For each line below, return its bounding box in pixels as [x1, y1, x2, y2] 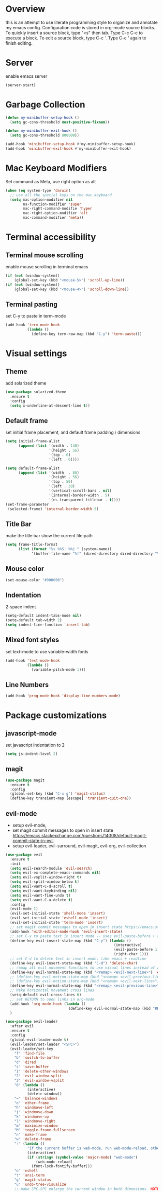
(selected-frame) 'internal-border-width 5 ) [7, 507, 99, 511]
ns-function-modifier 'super [23, 202, 82, 207]
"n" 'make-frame [14, 1132, 47, 1137]
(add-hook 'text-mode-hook [5, 658, 60, 663]
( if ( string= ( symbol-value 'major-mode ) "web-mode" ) [27, 1155, 138, 1160]
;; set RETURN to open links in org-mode [10, 997, 95, 1002]
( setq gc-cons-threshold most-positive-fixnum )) [10, 120, 110, 124]
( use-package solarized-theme [5, 389, 67, 394]
